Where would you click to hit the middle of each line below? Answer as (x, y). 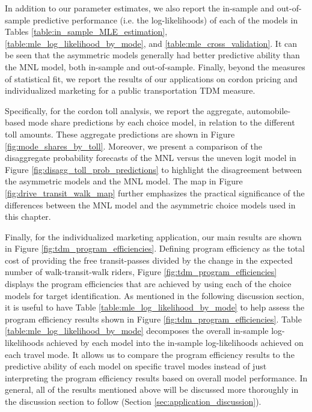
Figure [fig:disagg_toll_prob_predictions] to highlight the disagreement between (154, 169)
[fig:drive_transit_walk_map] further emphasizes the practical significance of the (155, 192)
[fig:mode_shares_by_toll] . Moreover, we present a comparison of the (133, 146)
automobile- (269, 110)
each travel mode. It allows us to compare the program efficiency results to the (150, 354)
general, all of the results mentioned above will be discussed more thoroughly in (152, 389)
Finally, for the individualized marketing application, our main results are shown (153, 236)
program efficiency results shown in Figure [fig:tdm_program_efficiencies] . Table (153, 319)
